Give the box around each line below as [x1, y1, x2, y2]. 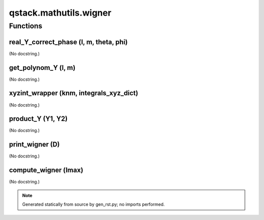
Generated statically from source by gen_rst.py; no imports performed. [22, 201, 165, 207]
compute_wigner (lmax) [9, 166, 84, 175]
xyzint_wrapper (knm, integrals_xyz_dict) [9, 89, 138, 97]
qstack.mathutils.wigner [9, 7, 112, 18]
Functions [9, 22, 43, 30]
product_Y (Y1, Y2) [9, 115, 68, 123]
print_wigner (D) [9, 140, 60, 149]
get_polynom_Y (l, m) [9, 64, 76, 72]
